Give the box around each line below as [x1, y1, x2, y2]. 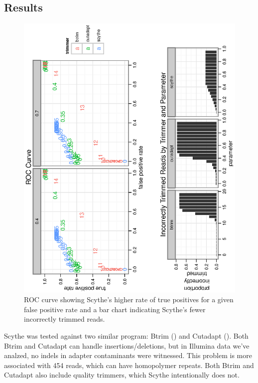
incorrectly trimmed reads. [24, 314, 105, 324]
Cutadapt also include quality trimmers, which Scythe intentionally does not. [4, 370, 240, 380]
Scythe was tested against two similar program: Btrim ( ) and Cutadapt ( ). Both [4, 330, 249, 341]
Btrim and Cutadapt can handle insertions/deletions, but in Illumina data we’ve [4, 340, 250, 351]
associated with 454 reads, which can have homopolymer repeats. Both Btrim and [4, 360, 254, 370]
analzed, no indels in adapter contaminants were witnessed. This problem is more [4, 350, 252, 361]
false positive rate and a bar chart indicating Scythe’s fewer [24, 304, 206, 314]
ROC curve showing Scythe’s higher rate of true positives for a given [24, 294, 234, 305]
